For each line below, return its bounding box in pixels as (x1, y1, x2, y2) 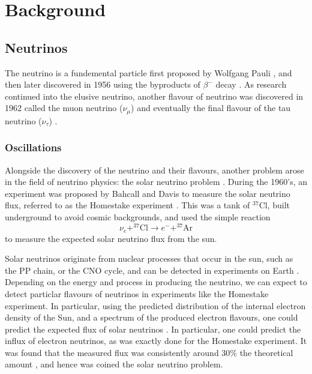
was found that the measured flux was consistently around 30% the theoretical (5, 346, 293, 358)
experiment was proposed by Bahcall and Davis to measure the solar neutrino (5, 187, 290, 199)
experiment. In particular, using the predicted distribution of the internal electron (5, 299, 306, 312)
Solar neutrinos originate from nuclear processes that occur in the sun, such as (5, 252, 293, 265)
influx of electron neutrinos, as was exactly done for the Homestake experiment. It (5, 334, 307, 347)
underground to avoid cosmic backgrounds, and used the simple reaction (5, 211, 271, 223)
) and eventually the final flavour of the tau (131, 101, 291, 114)
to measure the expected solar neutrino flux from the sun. (5, 232, 217, 244)
